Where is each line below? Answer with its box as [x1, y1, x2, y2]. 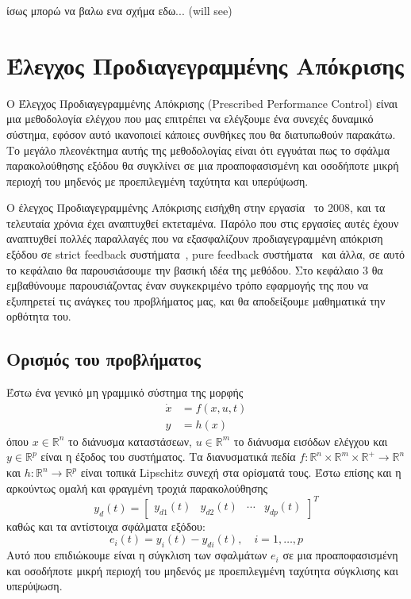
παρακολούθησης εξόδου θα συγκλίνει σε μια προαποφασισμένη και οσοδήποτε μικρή [6, 157, 399, 174]
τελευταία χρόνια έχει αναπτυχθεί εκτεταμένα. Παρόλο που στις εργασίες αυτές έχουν [6, 214, 399, 231]
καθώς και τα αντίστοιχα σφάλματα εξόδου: [6, 517, 205, 534]
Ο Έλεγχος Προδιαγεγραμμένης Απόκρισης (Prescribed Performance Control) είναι [6, 94, 398, 111]
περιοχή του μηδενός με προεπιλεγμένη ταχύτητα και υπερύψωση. [6, 172, 309, 189]
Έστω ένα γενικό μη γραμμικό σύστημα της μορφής [6, 384, 244, 401]
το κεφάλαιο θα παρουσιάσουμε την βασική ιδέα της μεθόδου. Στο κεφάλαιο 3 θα [6, 261, 383, 278]
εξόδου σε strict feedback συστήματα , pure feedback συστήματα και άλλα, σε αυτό [6, 246, 405, 263]
